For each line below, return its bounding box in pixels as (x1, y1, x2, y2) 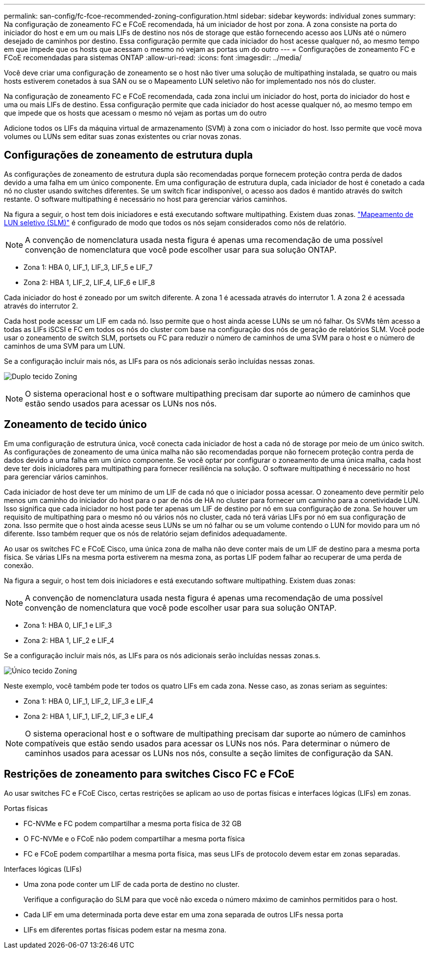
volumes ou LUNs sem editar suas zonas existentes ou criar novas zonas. (4, 132, 241, 141)
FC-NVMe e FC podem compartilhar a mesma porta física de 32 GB (24, 819, 242, 828)
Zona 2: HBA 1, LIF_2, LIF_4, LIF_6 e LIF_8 (24, 278, 155, 286)
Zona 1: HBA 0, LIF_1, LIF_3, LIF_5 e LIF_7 (24, 262, 153, 271)
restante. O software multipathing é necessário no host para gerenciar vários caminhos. (4, 194, 287, 203)
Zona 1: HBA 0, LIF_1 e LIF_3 (24, 620, 112, 629)
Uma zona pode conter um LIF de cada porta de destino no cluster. (24, 880, 239, 888)
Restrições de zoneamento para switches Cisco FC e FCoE (4, 768, 295, 781)
